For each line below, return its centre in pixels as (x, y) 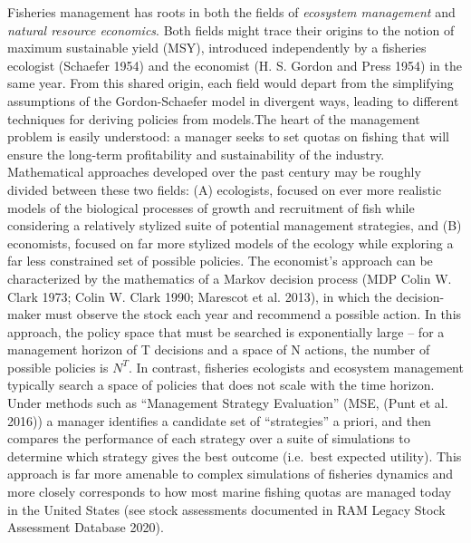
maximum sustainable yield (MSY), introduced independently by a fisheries (217, 48)
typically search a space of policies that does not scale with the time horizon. (221, 385)
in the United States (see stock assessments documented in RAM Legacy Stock (226, 509)
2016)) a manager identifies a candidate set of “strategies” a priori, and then (219, 420)
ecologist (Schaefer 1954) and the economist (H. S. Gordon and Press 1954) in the (235, 65)
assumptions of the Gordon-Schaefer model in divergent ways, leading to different (233, 100)
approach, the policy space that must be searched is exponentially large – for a (226, 331)
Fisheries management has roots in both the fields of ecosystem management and (231, 12)
